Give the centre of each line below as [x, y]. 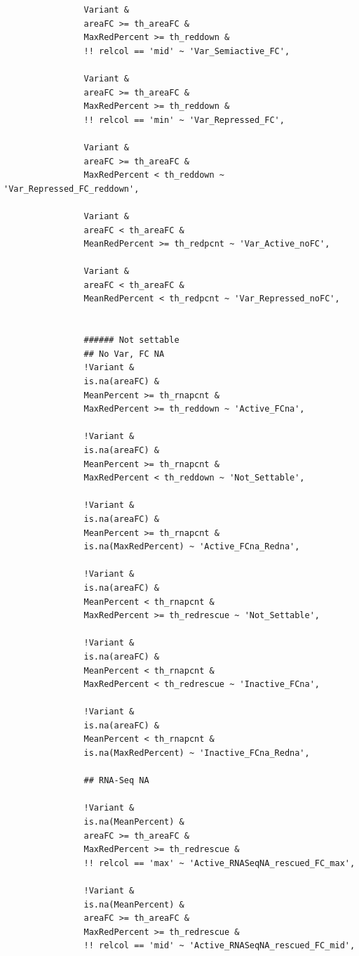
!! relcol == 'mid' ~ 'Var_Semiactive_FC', [187, 51]
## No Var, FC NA [124, 354]
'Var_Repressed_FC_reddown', [72, 189]
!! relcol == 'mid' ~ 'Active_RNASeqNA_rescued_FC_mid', [219, 946]
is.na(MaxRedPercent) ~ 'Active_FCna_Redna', [192, 547]
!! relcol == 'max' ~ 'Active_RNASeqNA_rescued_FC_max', [219, 863]
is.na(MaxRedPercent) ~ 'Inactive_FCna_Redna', [197, 753]
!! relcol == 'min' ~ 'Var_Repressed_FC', [184, 120]
